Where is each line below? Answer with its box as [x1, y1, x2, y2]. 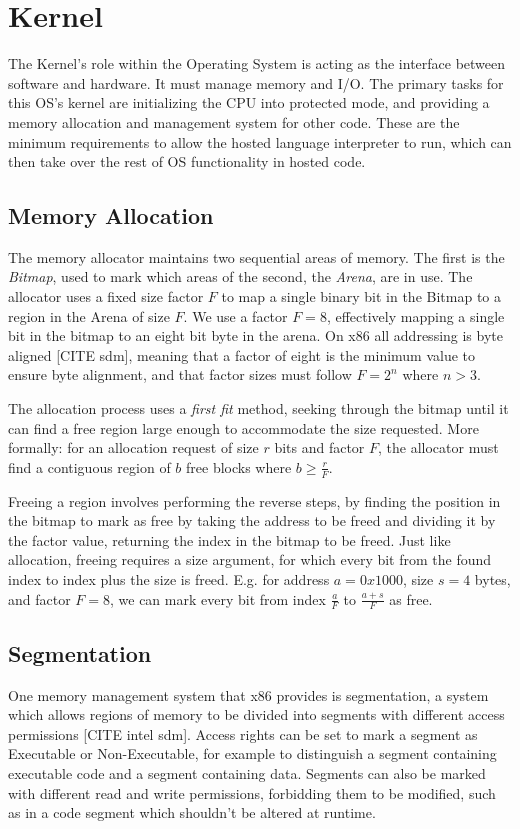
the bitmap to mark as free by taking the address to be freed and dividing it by [8, 510, 496, 531]
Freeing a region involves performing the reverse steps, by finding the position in [8, 490, 501, 511]
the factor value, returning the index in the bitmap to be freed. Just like [8, 529, 451, 550]
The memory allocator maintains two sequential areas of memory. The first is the [8, 246, 505, 267]
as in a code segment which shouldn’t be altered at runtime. [8, 802, 376, 823]
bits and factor [274, 437, 365, 458]
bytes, [474, 569, 511, 590]
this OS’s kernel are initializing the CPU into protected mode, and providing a [8, 92, 490, 113]
